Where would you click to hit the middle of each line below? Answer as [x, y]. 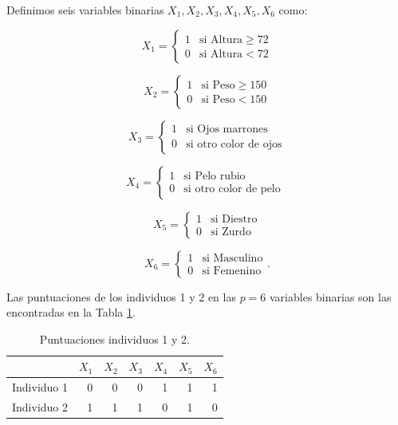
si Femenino [232, 272]
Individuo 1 [40, 387]
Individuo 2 [40, 407]
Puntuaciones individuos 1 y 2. [114, 338]
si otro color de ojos [234, 145]
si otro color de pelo [232, 189]
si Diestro [234, 220]
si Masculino [232, 259]
